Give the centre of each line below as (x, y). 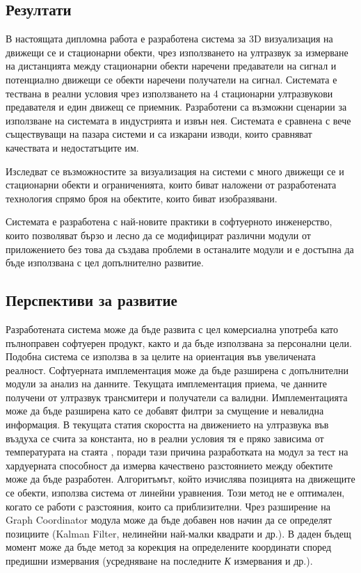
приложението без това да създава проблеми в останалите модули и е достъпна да (180, 249)
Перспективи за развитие (91, 300)
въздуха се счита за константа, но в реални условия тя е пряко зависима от (165, 438)
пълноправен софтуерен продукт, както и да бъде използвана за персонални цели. (179, 342)
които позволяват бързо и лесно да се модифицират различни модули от (158, 235)
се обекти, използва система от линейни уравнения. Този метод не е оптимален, (175, 493)
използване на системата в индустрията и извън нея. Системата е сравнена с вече (178, 120)
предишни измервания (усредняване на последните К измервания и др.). (159, 560)
